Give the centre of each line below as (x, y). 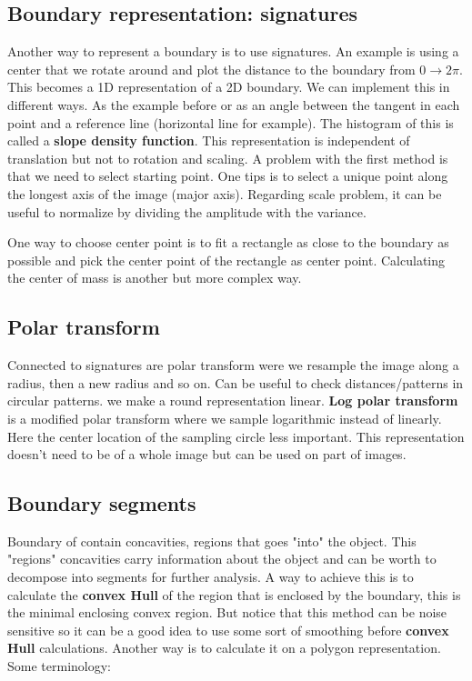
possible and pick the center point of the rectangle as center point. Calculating (226, 260)
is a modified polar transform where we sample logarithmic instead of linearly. (225, 418)
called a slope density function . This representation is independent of (209, 140)
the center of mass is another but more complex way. (155, 278)
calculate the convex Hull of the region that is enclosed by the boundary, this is (234, 594)
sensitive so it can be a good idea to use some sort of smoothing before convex (228, 630)
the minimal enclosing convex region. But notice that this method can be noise (227, 612)
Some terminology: (59, 666)
